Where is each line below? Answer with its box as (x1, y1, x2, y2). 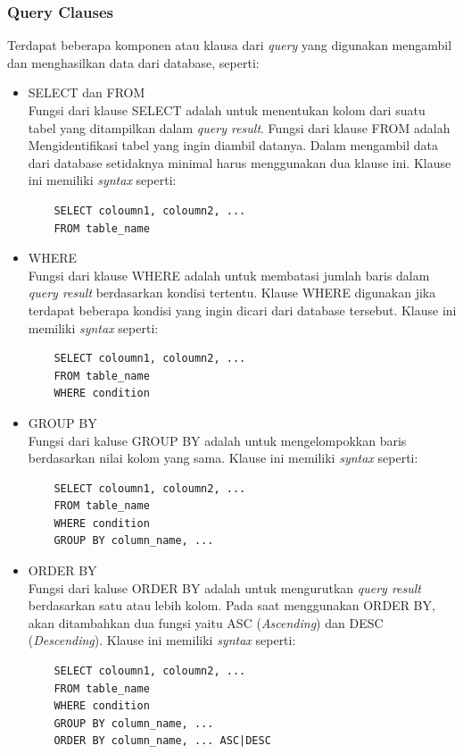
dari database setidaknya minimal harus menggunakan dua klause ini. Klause (28, 153, 451, 172)
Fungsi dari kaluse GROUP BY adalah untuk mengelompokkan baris (28, 431, 407, 449)
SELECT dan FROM (28, 83, 145, 102)
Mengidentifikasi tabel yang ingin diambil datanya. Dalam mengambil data (28, 136, 439, 155)
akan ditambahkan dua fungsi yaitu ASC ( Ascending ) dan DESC (28, 613, 384, 632)
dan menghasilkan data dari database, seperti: (7, 53, 260, 71)
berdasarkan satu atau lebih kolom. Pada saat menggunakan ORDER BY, (28, 596, 435, 615)
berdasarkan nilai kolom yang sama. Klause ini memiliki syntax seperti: (28, 448, 418, 467)
